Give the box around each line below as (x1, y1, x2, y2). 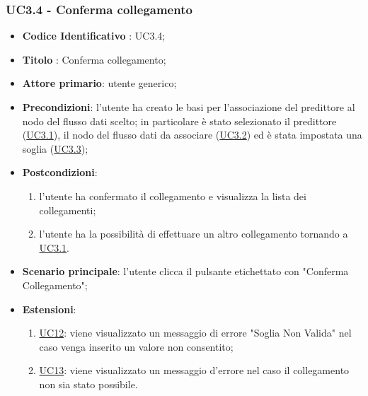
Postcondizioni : (22, 165, 98, 180)
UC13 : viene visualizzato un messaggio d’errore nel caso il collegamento (39, 363, 350, 378)
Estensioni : (22, 301, 76, 316)
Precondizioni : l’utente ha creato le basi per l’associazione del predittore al (22, 100, 355, 114)
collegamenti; (39, 202, 96, 217)
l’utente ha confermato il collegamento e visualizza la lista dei (39, 188, 306, 203)
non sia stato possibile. (39, 376, 138, 391)
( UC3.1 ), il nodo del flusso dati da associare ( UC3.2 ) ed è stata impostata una (22, 127, 362, 142)
